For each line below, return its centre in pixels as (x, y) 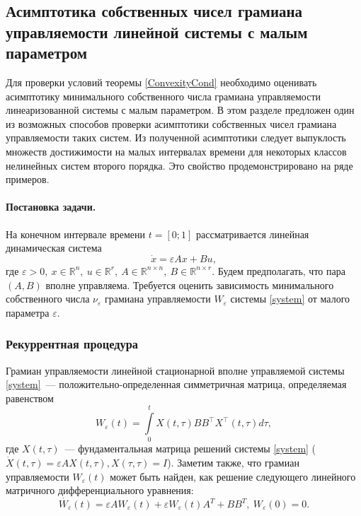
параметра (28, 312)
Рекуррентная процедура (72, 344)
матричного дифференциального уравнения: (100, 490)
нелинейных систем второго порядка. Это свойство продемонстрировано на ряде (179, 165)
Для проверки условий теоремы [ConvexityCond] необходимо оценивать (161, 82)
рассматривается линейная (252, 234)
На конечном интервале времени (76, 234)
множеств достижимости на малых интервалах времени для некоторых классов (176, 151)
